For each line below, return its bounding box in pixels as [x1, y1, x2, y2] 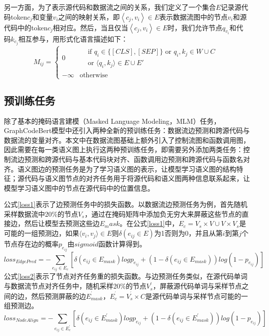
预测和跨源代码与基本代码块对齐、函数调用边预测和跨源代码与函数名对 [24, 154, 250, 164]
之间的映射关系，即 [58, 11, 120, 22]
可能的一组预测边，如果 [4, 228, 79, 238]
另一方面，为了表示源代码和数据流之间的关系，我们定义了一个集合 [4, 2, 216, 12]
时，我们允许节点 [167, 22, 223, 32]
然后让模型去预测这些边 [24, 218, 100, 228]
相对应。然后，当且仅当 [53, 22, 128, 32]
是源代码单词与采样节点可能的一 [145, 291, 248, 301]
